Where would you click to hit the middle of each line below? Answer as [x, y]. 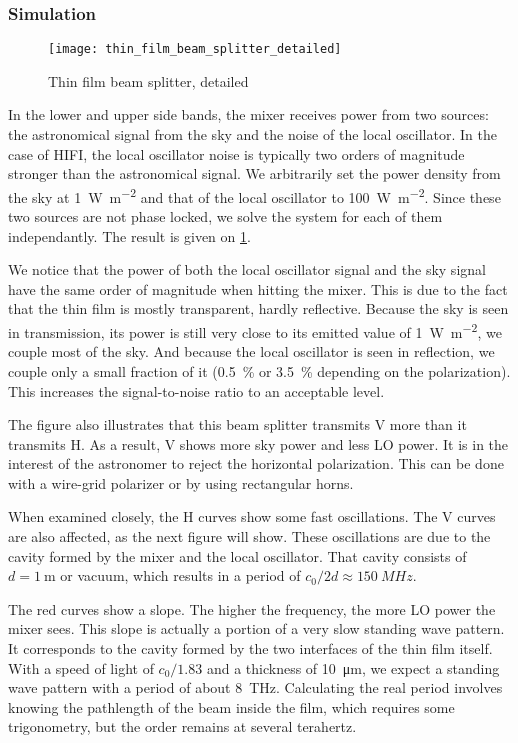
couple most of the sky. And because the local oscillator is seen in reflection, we [251, 351]
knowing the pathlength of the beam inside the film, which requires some [231, 706]
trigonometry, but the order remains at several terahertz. [182, 726]
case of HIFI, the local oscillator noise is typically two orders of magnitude [236, 153]
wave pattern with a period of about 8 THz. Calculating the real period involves [255, 687]
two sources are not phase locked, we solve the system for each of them [225, 216]
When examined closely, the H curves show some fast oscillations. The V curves [252, 516]
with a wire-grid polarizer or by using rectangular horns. [181, 482]
